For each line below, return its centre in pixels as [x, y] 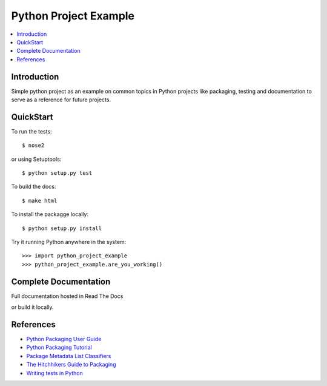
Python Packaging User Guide [64, 339]
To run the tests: [31, 131]
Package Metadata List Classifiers [69, 356]
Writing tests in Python [54, 373]
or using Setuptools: [36, 159]
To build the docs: [34, 187]
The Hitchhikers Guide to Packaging [71, 365]
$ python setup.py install [62, 228]
